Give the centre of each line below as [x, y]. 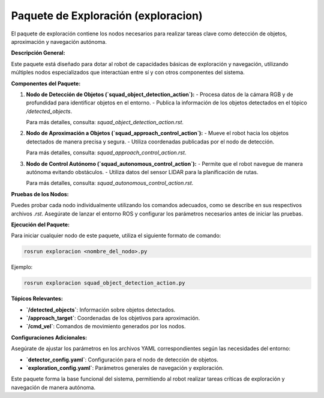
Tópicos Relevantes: [37, 299]
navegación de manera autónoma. [53, 387]
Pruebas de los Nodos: [40, 194]
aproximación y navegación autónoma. [59, 41]
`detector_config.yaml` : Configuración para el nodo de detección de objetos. [122, 360]
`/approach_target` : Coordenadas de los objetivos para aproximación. [113, 318]
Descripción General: [38, 53]
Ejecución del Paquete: [40, 225]
